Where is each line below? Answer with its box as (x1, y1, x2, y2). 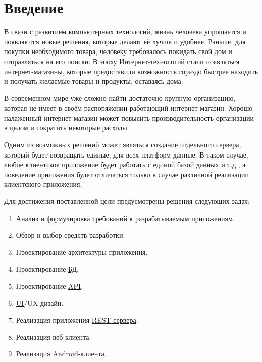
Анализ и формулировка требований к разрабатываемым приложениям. (16, 213, 235, 223)
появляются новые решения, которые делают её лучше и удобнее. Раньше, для (4, 36, 246, 46)
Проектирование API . (16, 281, 83, 291)
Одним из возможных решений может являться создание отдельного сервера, (4, 139, 241, 150)
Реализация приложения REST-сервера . (16, 315, 138, 325)
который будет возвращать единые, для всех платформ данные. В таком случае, (4, 149, 248, 160)
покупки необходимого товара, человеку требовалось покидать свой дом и (4, 46, 232, 57)
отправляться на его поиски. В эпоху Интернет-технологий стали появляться (4, 56, 240, 66)
